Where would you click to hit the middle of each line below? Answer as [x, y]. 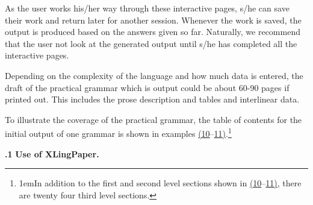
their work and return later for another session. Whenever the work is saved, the [153, 20]
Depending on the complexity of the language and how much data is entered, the [154, 75]
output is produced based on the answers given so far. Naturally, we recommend [153, 32]
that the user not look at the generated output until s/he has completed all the [151, 43]
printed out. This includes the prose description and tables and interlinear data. [152, 99]
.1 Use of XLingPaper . [52, 153]
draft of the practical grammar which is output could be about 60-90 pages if [147, 87]
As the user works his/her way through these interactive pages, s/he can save [147, 8]
